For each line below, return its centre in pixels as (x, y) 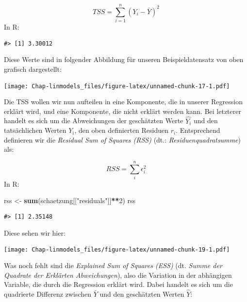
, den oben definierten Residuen (122, 130)
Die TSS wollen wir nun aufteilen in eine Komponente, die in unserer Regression (123, 102)
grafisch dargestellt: (33, 69)
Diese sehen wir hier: (35, 232)
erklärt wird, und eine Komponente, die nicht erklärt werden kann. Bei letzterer (123, 111)
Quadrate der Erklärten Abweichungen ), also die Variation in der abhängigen (118, 275)
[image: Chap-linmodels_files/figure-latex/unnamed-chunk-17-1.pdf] (117, 86)
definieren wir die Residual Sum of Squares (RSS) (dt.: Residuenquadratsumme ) (123, 139)
